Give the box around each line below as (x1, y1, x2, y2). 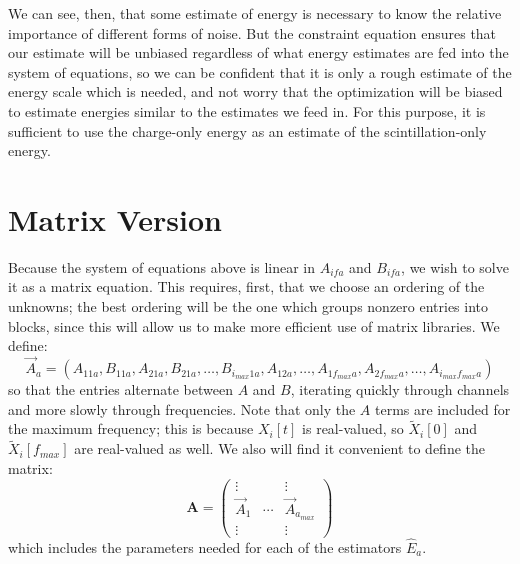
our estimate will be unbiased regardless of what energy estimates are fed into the (8, 42, 509, 63)
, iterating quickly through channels (290, 379, 510, 400)
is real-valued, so (302, 418, 404, 439)
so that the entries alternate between (8, 379, 233, 400)
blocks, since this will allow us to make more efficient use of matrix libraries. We (8, 315, 500, 336)
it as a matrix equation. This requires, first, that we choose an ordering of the (8, 276, 485, 297)
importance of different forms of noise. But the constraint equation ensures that (8, 22, 497, 43)
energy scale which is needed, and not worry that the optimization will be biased (8, 81, 503, 102)
